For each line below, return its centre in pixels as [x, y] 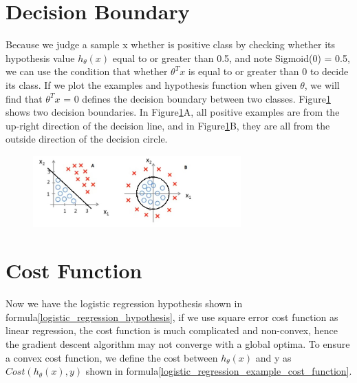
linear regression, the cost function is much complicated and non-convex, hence [172, 330]
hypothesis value [40, 58]
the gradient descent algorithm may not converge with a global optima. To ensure [178, 344]
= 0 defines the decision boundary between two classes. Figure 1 [197, 98]
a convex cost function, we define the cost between [112, 357]
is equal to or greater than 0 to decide [268, 71]
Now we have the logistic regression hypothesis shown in [124, 303]
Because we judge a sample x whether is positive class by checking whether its [171, 44]
